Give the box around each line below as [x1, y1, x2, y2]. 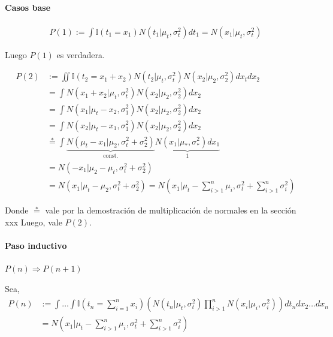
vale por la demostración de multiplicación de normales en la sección [45, 204, 296, 216]
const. [103, 153, 119, 160]
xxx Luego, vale [5, 215, 62, 228]
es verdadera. [56, 48, 105, 61]
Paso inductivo [5, 239, 67, 251]
